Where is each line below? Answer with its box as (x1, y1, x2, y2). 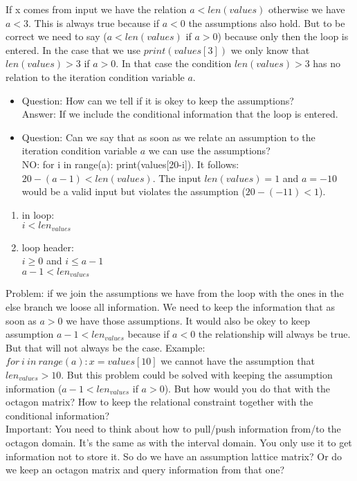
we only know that (230, 42, 310, 57)
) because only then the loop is (217, 29, 349, 44)
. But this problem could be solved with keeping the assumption (61, 367, 333, 381)
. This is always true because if (28, 15, 159, 30)
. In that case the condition (116, 56, 232, 71)
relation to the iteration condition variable (6, 69, 185, 84)
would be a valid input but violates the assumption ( (21, 184, 246, 199)
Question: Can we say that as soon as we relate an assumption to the (21, 129, 315, 144)
